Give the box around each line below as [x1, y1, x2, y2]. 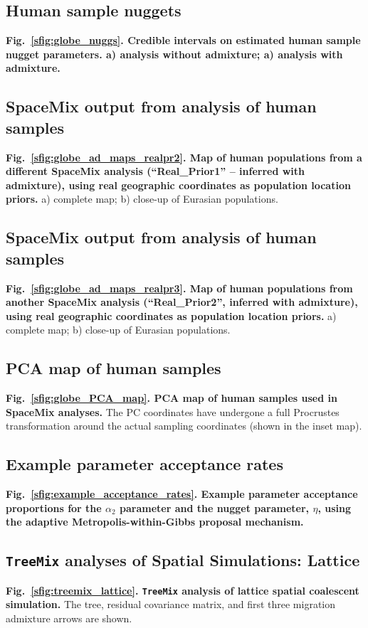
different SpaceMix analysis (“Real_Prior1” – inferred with [6, 164, 305, 179]
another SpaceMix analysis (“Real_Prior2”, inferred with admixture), [6, 294, 358, 309]
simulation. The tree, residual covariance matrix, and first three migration [6, 597, 336, 612]
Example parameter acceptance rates [6, 453, 283, 475]
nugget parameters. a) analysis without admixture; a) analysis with [6, 46, 343, 61]
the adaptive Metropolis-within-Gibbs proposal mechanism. [6, 514, 304, 529]
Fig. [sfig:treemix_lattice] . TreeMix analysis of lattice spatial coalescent [6, 582, 359, 597]
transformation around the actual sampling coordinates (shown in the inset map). [6, 418, 362, 433]
